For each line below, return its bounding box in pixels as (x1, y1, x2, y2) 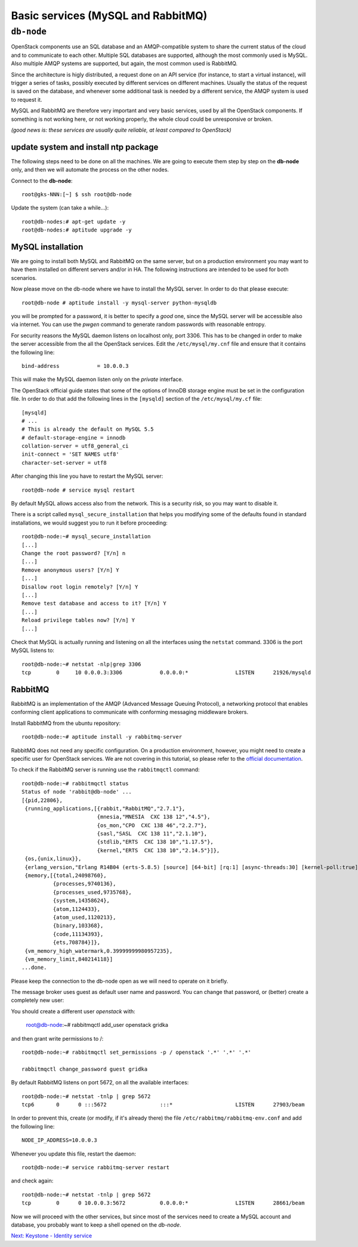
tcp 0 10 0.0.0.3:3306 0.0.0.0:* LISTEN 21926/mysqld (21, 669, 311, 676)
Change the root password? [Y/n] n (21, 550, 126, 556)
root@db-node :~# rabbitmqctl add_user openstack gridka (26, 1022, 168, 1029)
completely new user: (11, 996, 64, 1004)
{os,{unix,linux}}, (24, 855, 82, 862)
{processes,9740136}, (53, 880, 116, 888)
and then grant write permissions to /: (11, 1035, 104, 1042)
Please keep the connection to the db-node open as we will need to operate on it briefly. (11, 977, 229, 984)
